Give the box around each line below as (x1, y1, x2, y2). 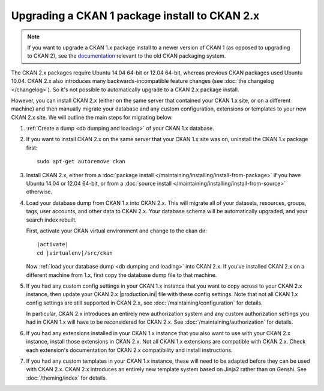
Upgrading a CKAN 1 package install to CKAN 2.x (11, 9, 260, 22)
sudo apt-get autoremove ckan (37, 158, 126, 165)
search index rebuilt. (26, 216, 77, 223)
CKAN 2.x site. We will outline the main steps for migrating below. (11, 114, 173, 121)
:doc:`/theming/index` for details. (26, 374, 107, 381)
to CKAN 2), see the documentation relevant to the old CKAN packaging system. (27, 52, 226, 59)
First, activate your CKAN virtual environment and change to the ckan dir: (26, 227, 207, 234)
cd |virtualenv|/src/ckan (37, 249, 113, 256)
